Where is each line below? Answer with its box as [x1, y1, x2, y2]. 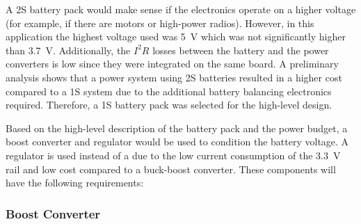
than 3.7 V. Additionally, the [6, 42, 131, 57]
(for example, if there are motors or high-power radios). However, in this [6, 15, 314, 30]
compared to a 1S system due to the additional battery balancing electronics [6, 83, 332, 98]
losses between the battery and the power [152, 42, 329, 57]
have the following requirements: [6, 175, 144, 190]
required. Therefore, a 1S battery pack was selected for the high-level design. [6, 97, 332, 112]
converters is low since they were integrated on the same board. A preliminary [6, 56, 339, 71]
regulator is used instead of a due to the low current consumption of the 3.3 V [6, 147, 341, 162]
